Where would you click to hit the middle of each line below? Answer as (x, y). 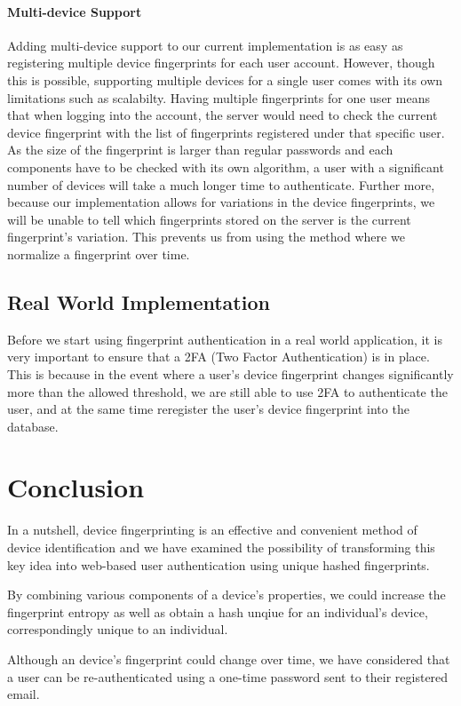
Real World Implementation (139, 301)
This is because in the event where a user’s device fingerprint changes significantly (230, 373)
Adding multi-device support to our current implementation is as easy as (205, 45)
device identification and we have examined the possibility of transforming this (221, 547)
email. (24, 694)
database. (33, 426)
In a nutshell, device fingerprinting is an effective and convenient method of (212, 530)
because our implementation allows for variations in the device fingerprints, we (221, 202)
